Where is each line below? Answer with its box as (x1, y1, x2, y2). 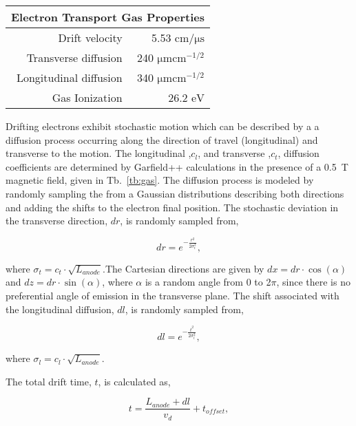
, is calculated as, (98, 374, 171, 388)
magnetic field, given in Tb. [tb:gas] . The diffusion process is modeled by (6, 173, 314, 187)
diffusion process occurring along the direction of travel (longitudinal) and (6, 132, 318, 147)
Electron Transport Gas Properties (11, 9, 205, 25)
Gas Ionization (52, 89, 123, 105)
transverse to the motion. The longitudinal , (6, 146, 191, 160)
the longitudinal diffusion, (6, 301, 114, 316)
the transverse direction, (6, 213, 108, 228)
